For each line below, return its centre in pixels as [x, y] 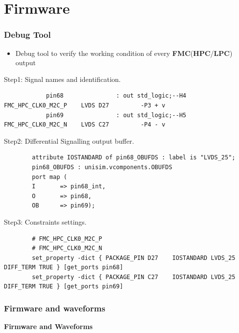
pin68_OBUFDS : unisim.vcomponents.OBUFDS [102, 167]
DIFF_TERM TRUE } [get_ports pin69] [64, 287]
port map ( [49, 177]
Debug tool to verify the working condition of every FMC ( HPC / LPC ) [124, 53]
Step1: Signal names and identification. [62, 79]
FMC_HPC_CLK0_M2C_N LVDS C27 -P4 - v [85, 125]
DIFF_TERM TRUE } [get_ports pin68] [64, 268]
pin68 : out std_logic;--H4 [116, 96]
